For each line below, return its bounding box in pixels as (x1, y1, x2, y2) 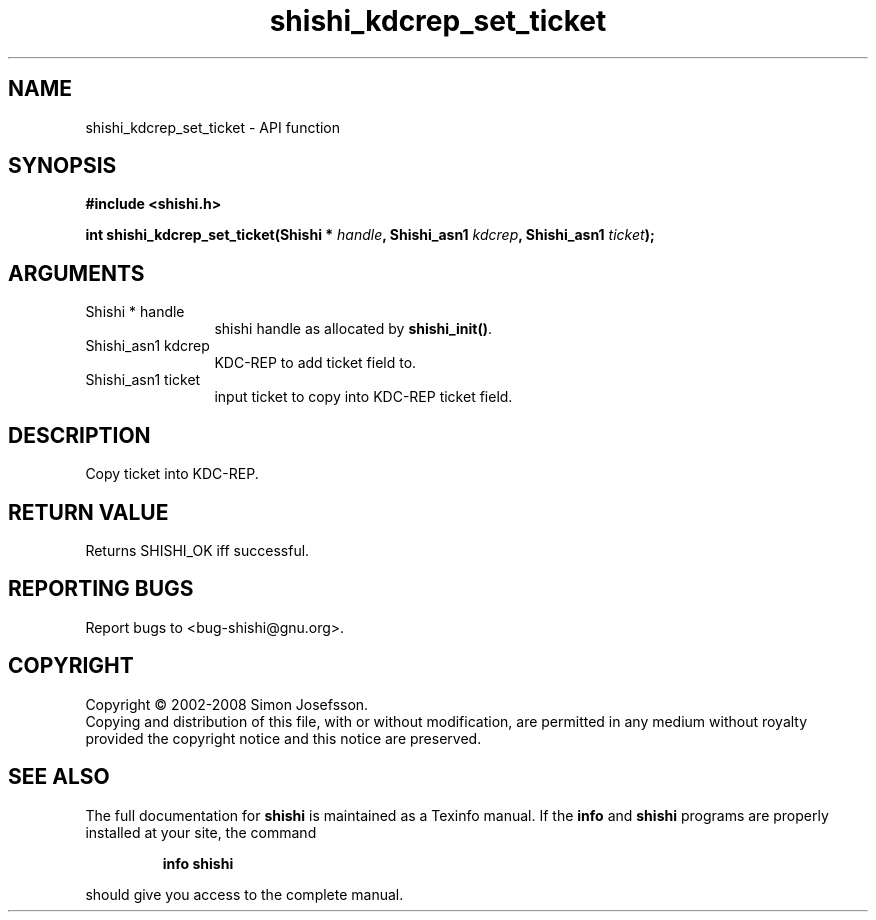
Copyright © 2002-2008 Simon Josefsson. (85, 695, 369, 713)
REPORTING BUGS (8, 576, 194, 602)
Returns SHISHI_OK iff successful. (85, 541, 310, 559)
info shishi (162, 854, 234, 872)
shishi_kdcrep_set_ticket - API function (85, 118, 341, 136)
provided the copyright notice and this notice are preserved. (85, 729, 482, 747)
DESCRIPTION (8, 422, 151, 448)
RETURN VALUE (8, 499, 169, 525)
